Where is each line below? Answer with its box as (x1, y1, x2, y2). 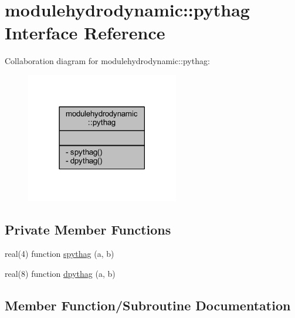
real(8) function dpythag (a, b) (5, 267, 116, 279)
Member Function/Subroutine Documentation (5, 296, 291, 314)
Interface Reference (5, 21, 165, 45)
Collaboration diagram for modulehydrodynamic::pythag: (5, 55, 210, 67)
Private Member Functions (5, 220, 171, 238)
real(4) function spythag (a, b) (5, 247, 114, 260)
